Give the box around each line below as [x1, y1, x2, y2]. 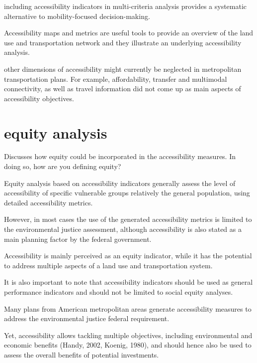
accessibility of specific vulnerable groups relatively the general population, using [4, 187, 250, 198]
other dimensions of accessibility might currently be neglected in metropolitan [4, 63, 242, 74]
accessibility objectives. [4, 93, 74, 103]
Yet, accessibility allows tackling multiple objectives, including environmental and [4, 330, 253, 340]
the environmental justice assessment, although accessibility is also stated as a [4, 224, 242, 234]
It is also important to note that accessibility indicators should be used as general [4, 277, 253, 287]
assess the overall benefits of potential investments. [4, 349, 159, 360]
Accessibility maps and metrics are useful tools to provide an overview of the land [4, 27, 254, 38]
